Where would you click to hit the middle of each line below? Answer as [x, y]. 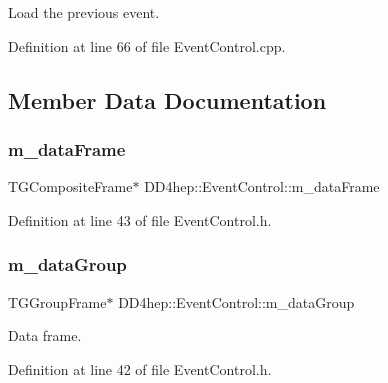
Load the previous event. [84, 12]
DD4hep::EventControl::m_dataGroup [236, 301]
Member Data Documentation [167, 99]
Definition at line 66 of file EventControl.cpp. [147, 45]
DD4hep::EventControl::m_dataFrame [262, 186]
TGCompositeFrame [70, 186]
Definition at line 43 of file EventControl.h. [140, 219]
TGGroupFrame [57, 301]
